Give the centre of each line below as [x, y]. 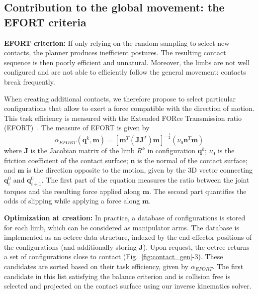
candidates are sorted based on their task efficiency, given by [96, 266]
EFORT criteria [45, 22]
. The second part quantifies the [198, 191]
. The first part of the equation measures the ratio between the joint [145, 180]
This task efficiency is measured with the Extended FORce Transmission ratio [123, 118]
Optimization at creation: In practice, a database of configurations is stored [125, 218]
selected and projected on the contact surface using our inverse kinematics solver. [128, 286]
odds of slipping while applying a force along [72, 201]
